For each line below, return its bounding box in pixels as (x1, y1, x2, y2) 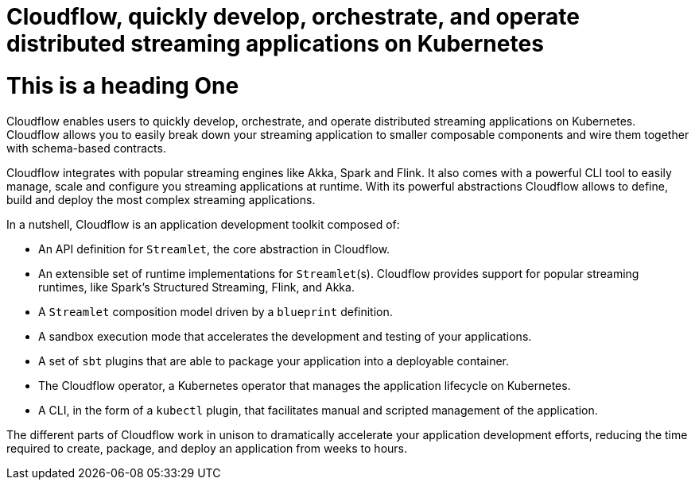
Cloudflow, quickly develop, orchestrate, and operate (6, 3, 580, 30)
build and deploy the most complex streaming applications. (6, 192, 316, 206)
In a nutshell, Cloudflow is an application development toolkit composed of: (6, 217, 400, 231)
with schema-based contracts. (6, 141, 166, 155)
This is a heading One (6, 71, 239, 99)
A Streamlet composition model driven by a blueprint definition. (38, 304, 393, 318)
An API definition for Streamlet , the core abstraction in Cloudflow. (38, 241, 390, 256)
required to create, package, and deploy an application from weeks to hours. (6, 441, 407, 455)
